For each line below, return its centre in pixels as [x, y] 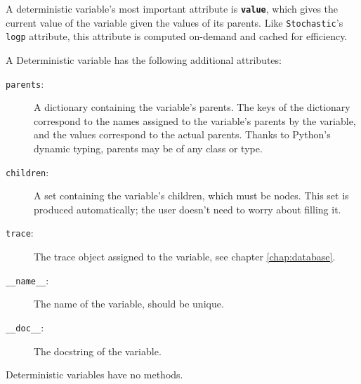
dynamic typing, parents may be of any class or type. [148, 148]
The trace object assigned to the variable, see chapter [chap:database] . [185, 257]
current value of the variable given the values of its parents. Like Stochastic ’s [175, 22]
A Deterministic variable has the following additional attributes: [144, 59]
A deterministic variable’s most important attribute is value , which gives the [172, 8]
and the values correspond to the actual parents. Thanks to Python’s [182, 134]
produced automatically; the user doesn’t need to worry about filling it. [188, 209]
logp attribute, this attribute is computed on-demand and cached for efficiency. [177, 36]
